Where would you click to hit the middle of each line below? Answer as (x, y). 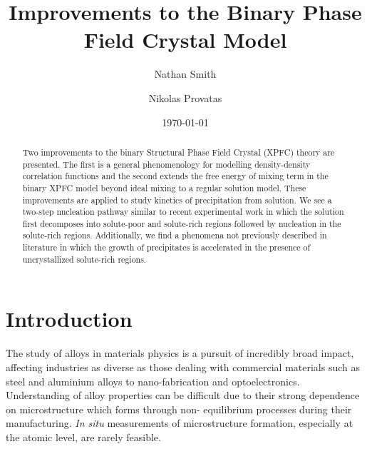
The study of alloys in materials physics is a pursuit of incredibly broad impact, (180, 353)
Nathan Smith (185, 74)
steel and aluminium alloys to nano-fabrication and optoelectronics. (153, 381)
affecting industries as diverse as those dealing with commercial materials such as (183, 367)
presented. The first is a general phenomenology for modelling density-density (166, 164)
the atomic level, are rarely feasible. (83, 437)
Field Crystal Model (185, 40)
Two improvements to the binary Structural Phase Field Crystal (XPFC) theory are (179, 152)
